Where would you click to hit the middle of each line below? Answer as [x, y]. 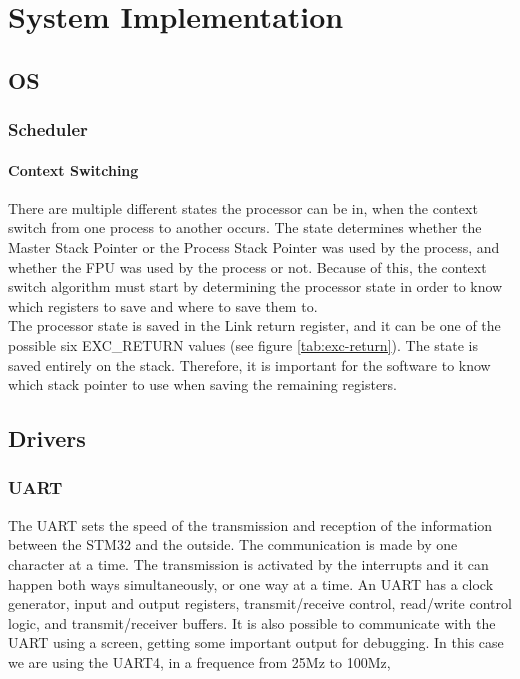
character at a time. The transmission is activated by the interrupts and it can [248, 563]
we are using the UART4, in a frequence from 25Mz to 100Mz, [199, 661]
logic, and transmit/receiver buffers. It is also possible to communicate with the [252, 622]
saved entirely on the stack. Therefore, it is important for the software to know [249, 364]
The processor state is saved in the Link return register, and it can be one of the [254, 325]
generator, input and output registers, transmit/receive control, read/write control [260, 603]
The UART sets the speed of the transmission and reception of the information [250, 524]
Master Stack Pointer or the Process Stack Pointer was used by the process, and [254, 246]
